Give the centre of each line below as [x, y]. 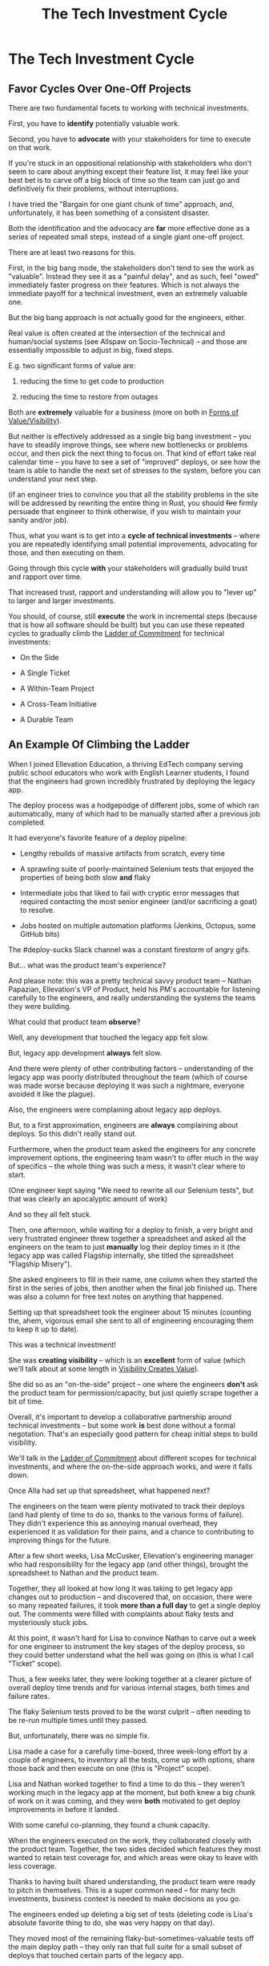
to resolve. [37, 910]
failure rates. [29, 1696]
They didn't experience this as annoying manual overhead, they [113, 1523]
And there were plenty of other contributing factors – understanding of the [131, 1068]
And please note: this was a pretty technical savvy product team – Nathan [130, 980]
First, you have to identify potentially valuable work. [94, 124]
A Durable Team [46, 720]
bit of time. [26, 1401]
